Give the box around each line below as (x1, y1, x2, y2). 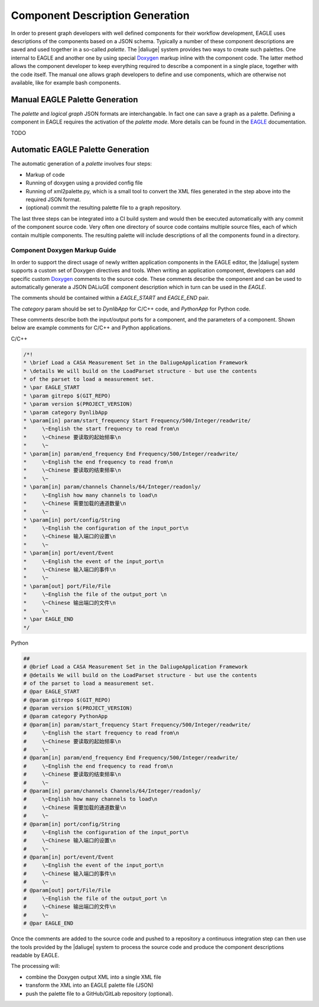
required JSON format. (25, 196, 81, 203)
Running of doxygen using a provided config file (25, 179, 143, 186)
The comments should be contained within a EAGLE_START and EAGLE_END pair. (11, 294, 210, 302)
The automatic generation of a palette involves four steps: (11, 160, 152, 167)
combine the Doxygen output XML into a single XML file (25, 973, 162, 980)
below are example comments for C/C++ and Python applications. (11, 324, 172, 331)
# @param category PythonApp (23, 713, 108, 720)
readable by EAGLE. (11, 951, 60, 959)
